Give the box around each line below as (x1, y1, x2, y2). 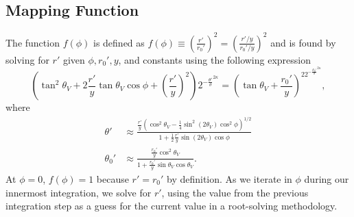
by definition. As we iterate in (166, 171, 292, 186)
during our (304, 171, 349, 186)
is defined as (93, 35, 145, 49)
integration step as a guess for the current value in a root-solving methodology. (5, 199, 338, 213)
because (96, 171, 129, 186)
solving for (5, 52, 49, 66)
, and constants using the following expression (118, 52, 311, 66)
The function (5, 35, 60, 49)
